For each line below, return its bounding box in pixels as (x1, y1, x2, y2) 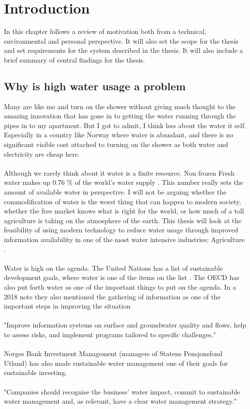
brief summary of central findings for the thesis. (4, 54, 145, 65)
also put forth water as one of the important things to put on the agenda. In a (4, 281, 236, 292)
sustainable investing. (4, 367, 67, 377)
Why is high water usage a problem (4, 78, 186, 93)
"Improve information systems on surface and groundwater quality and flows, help (4, 320, 247, 330)
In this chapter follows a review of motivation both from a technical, (4, 26, 206, 36)
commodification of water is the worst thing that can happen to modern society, (4, 196, 241, 206)
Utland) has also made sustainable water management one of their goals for (4, 358, 228, 368)
